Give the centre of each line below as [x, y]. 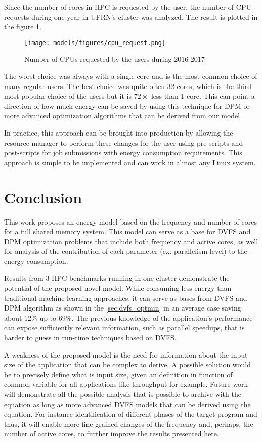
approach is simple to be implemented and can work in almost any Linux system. [130, 162]
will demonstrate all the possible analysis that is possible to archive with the [123, 394]
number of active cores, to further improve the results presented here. [112, 434]
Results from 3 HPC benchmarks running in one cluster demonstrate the [117, 278]
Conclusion [43, 197]
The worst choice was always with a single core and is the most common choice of [131, 76]
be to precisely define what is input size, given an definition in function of [118, 374]
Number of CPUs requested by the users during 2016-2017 [115, 59]
